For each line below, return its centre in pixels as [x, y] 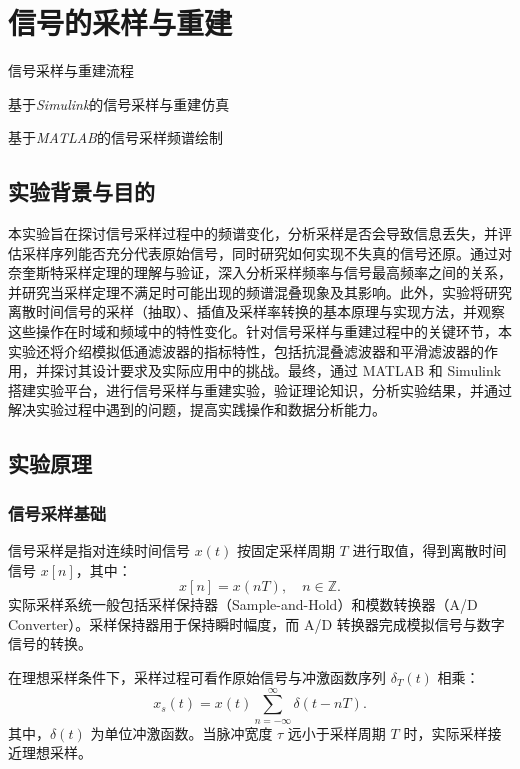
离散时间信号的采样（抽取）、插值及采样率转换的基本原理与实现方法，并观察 [256, 311]
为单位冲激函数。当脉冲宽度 [181, 732]
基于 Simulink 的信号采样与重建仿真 [119, 103]
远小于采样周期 [336, 732]
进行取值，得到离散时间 [429, 550]
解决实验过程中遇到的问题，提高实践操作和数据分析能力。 [197, 409]
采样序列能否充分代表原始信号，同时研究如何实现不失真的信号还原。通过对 [266, 252]
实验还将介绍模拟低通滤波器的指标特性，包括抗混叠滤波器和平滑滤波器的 [246, 350]
